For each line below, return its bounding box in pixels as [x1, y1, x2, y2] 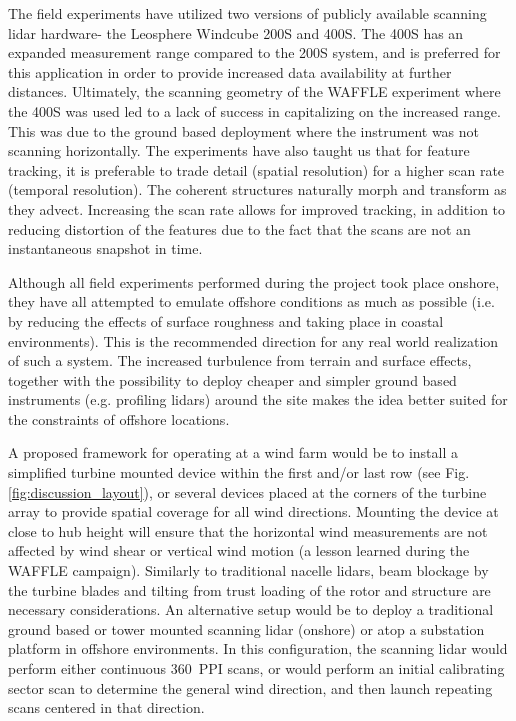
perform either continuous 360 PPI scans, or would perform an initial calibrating [8, 658, 505, 678]
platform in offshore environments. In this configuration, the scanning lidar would [8, 638, 508, 659]
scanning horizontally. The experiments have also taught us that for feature [8, 140, 470, 161]
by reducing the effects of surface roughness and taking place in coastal [8, 310, 444, 331]
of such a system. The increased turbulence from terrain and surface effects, [8, 350, 472, 371]
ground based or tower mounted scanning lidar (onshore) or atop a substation [8, 618, 485, 639]
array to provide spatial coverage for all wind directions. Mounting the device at [8, 501, 499, 522]
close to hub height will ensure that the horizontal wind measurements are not [8, 520, 488, 541]
